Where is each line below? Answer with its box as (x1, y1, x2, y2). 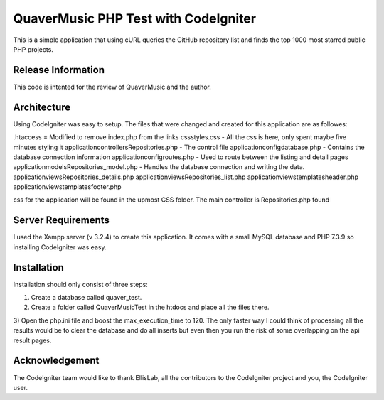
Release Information (13, 64, 105, 76)
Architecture (13, 101, 71, 113)
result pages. (13, 336, 52, 345)
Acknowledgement (13, 355, 100, 367)
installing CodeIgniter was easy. (13, 242, 107, 252)
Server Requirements (13, 214, 110, 227)
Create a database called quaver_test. (31, 293, 142, 302)
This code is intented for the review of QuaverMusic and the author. (13, 82, 211, 91)
